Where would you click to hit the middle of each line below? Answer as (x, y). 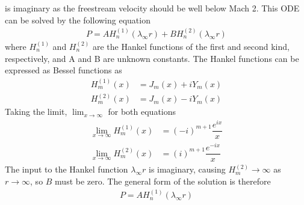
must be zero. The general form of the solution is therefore (163, 181)
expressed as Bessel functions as (64, 70)
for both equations (142, 112)
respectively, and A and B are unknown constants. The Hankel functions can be (152, 58)
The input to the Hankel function (67, 169)
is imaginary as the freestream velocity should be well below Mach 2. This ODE (152, 8)
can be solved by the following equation (78, 20)
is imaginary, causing (187, 169)
